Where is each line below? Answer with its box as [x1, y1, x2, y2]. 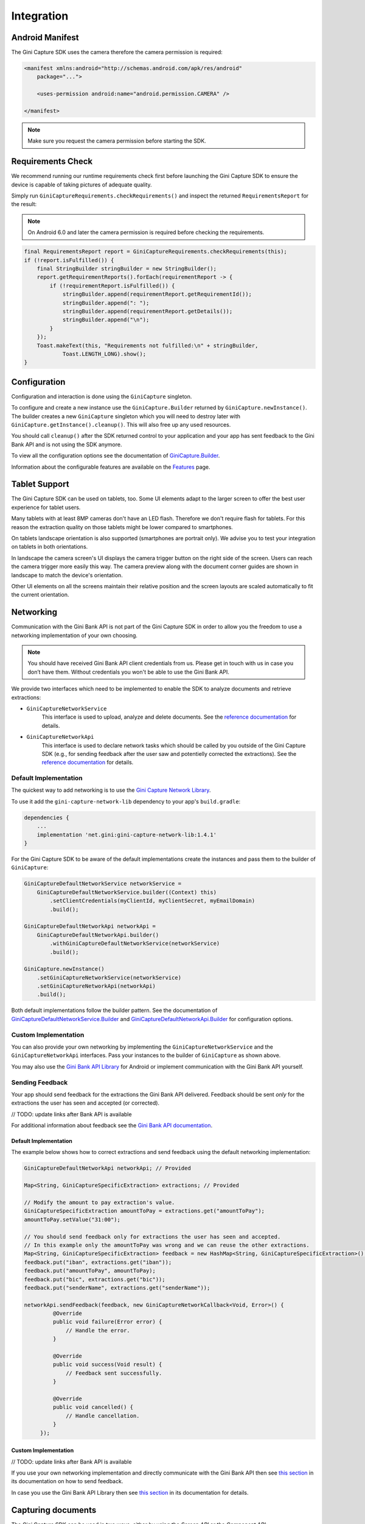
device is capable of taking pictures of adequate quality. [11, 180, 152, 188]
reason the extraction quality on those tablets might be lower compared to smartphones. [11, 523, 234, 530]
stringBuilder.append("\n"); [62, 316, 150, 323]
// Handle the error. [66, 1326, 130, 1334]
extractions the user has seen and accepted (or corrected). [11, 1099, 160, 1106]
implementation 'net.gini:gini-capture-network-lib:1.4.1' [36, 831, 217, 838]
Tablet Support [11, 479, 69, 490]
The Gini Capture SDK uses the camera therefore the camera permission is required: [11, 49, 223, 56]
